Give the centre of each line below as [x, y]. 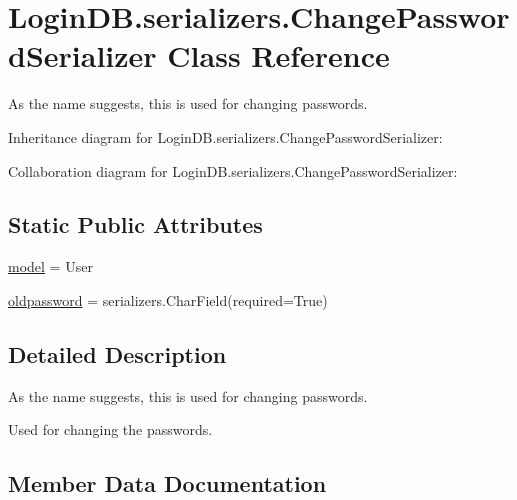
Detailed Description [117, 353]
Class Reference [278, 55]
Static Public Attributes [135, 224]
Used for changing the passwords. [110, 429]
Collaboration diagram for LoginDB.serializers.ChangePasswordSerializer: [233, 170]
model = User [50, 266]
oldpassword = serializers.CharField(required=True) [168, 299]
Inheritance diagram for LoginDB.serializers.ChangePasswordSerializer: [225, 136]
